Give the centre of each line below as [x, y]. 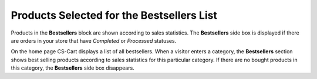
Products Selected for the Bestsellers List [114, 15]
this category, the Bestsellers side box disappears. [72, 68]
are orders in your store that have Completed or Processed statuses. [94, 40]
